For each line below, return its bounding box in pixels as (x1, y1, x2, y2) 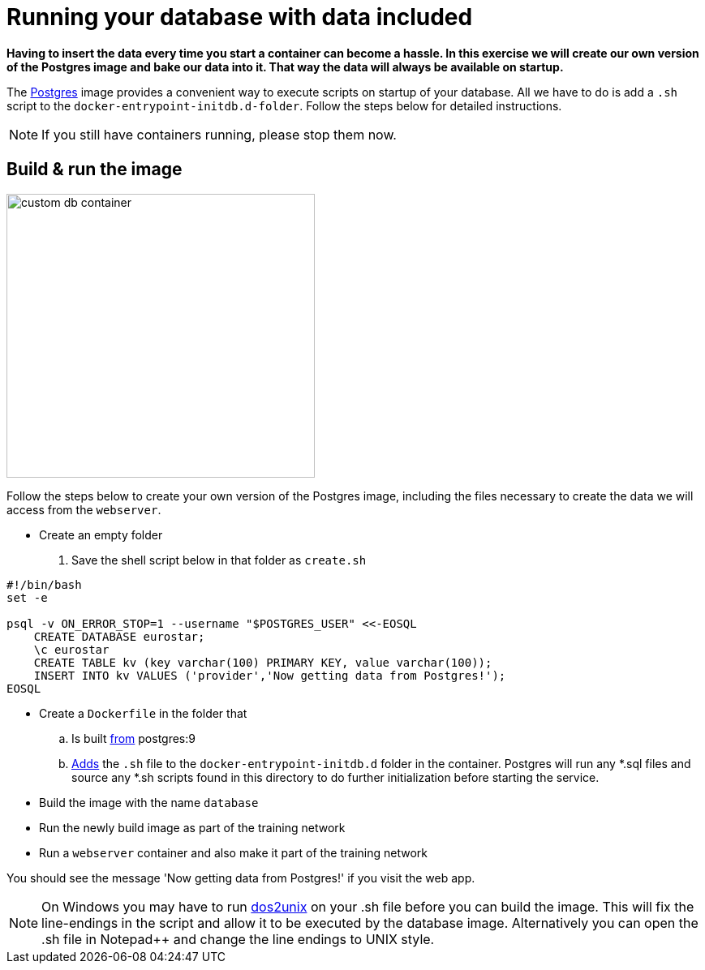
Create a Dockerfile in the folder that (39, 706, 247, 720)
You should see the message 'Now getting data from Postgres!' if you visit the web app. (6, 870, 475, 885)
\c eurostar (33, 642, 110, 656)
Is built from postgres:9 (71, 731, 196, 745)
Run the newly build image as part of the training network (39, 820, 346, 835)
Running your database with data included (6, 3, 473, 31)
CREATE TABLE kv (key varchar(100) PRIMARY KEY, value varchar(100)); (33, 655, 492, 669)
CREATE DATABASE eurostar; (33, 629, 205, 643)
